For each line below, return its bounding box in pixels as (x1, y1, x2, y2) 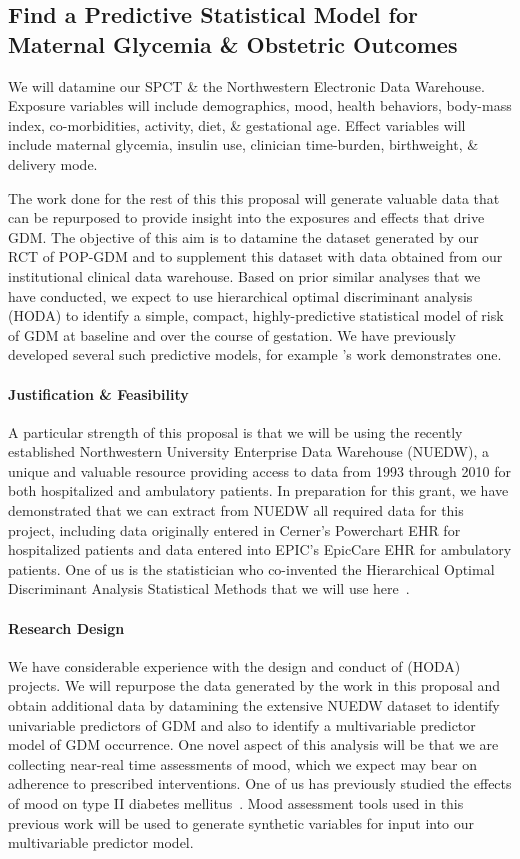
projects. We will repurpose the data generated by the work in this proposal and (8, 675, 501, 696)
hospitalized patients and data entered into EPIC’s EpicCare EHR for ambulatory (8, 539, 512, 560)
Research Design (8, 617, 125, 638)
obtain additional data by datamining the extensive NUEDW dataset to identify (8, 695, 500, 716)
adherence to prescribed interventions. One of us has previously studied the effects (8, 773, 512, 794)
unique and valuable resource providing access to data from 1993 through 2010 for (8, 460, 511, 481)
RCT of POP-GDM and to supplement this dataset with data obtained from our (8, 246, 503, 267)
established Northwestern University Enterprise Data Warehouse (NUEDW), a (8, 441, 489, 462)
